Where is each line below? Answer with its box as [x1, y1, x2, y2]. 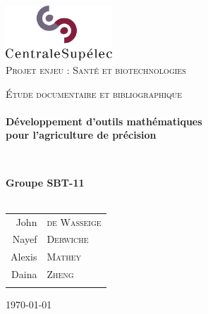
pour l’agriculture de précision [6, 127, 157, 142]
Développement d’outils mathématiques [6, 113, 202, 128]
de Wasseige [47, 214, 102, 229]
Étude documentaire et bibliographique [6, 86, 183, 101]
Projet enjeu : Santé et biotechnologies [6, 63, 186, 77]
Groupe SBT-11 [6, 175, 85, 189]
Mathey [47, 249, 81, 264]
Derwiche [47, 232, 89, 246]
